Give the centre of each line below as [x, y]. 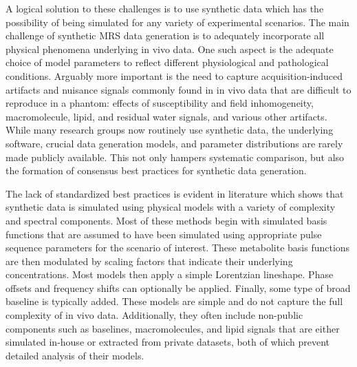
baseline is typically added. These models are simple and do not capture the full [174, 301]
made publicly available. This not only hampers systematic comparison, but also [175, 157]
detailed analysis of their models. [75, 355]
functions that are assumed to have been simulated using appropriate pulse [164, 234]
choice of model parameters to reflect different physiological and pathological [167, 62]
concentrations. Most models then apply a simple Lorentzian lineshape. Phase [170, 274]
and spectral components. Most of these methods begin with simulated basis [166, 220]
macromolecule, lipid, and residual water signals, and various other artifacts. [166, 116]
